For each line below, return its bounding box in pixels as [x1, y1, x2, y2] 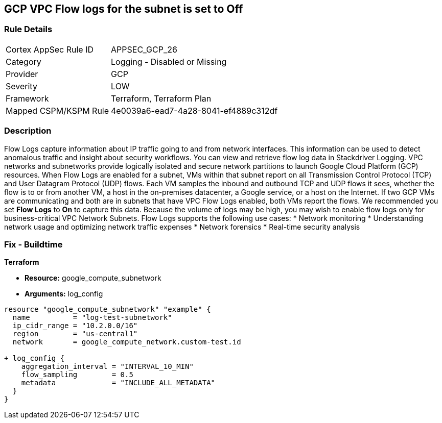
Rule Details [4, 24, 53, 35]
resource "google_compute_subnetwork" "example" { [4, 305, 211, 314]
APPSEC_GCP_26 [111, 44, 177, 55]
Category [6, 56, 41, 67]
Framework [6, 93, 49, 104]
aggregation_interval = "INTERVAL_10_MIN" [21, 362, 194, 371]
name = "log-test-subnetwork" [12, 313, 172, 322]
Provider [6, 68, 38, 79]
